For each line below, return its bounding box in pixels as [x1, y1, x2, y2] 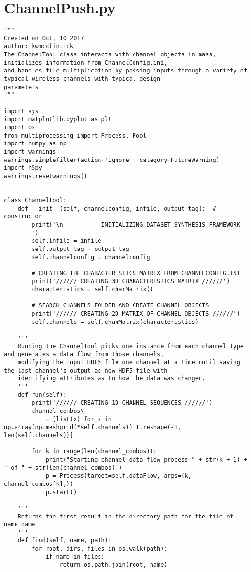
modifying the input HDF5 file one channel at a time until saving [17, 359, 240, 366]
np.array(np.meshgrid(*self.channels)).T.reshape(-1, [4, 424, 182, 431]
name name [4, 521, 35, 528]
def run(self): [17, 391, 67, 398]
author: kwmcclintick [4, 43, 74, 50]
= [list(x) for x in [45, 415, 112, 423]
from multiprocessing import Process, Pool [4, 132, 147, 139]
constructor [4, 213, 42, 220]
